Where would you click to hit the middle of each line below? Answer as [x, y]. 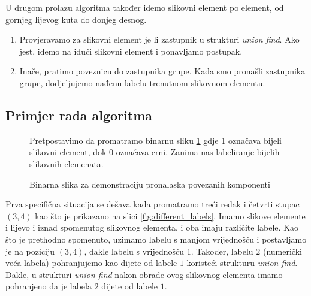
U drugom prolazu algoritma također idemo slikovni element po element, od [145, 7]
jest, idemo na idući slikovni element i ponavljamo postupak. [131, 51]
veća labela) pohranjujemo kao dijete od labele [91, 263]
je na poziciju [30, 251]
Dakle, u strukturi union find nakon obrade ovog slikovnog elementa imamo [144, 274]
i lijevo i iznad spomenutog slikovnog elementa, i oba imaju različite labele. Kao [152, 227]
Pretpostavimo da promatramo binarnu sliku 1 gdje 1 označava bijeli [155, 140]
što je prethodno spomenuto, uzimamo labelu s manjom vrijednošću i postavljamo [156, 239]
